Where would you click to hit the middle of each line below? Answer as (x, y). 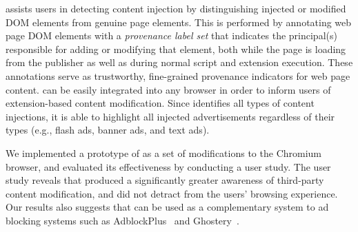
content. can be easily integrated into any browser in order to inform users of (168, 89)
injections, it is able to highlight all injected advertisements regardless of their (170, 116)
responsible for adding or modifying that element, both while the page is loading (176, 49)
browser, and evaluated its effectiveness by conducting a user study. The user (168, 166)
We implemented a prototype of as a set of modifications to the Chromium (164, 152)
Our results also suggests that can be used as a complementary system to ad (167, 207)
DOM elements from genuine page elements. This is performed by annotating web (179, 22)
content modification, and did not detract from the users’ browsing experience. (172, 193)
